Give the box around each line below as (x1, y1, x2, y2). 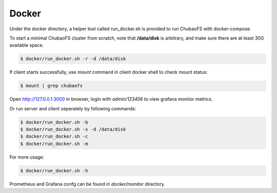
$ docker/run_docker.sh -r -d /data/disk (20, 56, 126, 62)
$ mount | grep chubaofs (20, 83, 83, 89)
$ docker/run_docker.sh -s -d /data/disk (20, 126, 126, 132)
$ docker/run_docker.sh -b (20, 119, 88, 125)
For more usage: (9, 154, 45, 160)
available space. (9, 42, 44, 48)
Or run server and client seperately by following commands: (9, 105, 136, 111)
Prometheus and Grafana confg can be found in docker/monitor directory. (9, 181, 165, 187)
